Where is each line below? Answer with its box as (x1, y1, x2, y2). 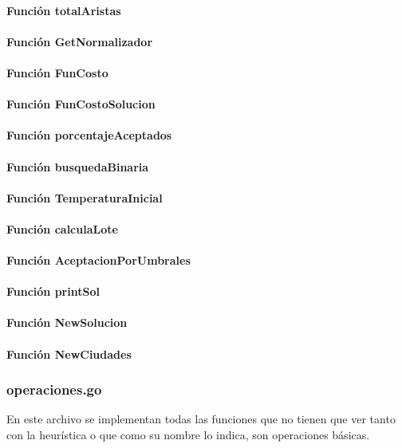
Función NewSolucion (6, 314, 128, 331)
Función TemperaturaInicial (6, 189, 163, 206)
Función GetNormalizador (6, 33, 153, 49)
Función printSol (6, 283, 100, 300)
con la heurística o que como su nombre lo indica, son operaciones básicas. (6, 426, 370, 443)
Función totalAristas (6, 2, 121, 18)
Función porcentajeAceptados (6, 127, 172, 143)
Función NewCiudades (6, 345, 132, 362)
